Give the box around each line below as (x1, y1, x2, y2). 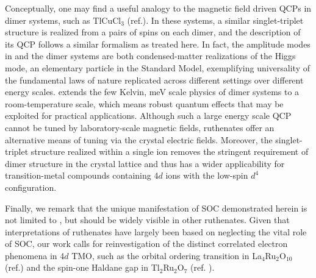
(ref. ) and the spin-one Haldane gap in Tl (5, 261, 160, 274)
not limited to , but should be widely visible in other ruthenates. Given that (5, 213, 290, 226)
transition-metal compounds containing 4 (5, 169, 159, 182)
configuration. (5, 180, 57, 193)
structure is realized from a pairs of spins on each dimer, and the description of (5, 26, 301, 38)
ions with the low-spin (165, 169, 248, 182)
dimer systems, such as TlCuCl (5, 13, 121, 26)
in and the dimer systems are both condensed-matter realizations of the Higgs (5, 49, 296, 62)
